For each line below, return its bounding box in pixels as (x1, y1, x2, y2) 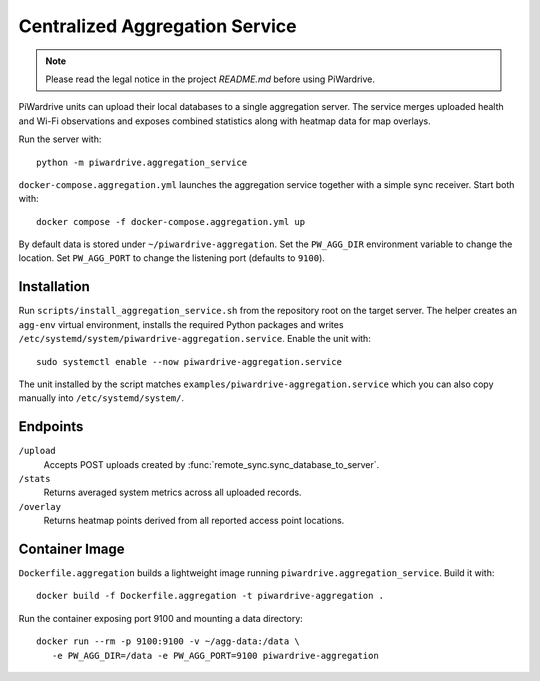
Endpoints (18, 418, 84, 435)
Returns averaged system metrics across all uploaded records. (43, 486, 302, 499)
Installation (18, 278, 90, 295)
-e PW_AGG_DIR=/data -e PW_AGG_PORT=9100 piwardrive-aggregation (51, 650, 379, 661)
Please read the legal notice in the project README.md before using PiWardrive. (45, 73, 375, 85)
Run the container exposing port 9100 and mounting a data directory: (18, 612, 304, 624)
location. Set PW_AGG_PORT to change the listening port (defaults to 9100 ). (18, 252, 325, 264)
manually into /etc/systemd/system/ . (18, 392, 185, 404)
